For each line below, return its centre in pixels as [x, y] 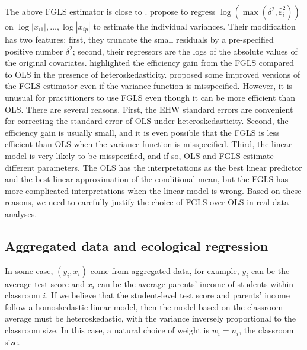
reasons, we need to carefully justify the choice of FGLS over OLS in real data [147, 202]
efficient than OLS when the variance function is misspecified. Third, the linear [148, 144]
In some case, [29, 270]
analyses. [21, 213]
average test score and [45, 283]
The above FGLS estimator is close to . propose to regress [110, 11]
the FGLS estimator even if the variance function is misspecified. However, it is [149, 86]
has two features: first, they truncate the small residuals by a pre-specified [139, 39]
